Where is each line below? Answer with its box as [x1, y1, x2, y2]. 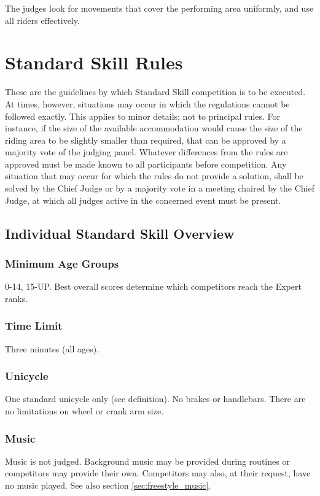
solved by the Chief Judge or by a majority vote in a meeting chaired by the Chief [5, 182, 314, 195]
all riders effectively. [5, 14, 80, 26]
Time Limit [5, 318, 63, 333]
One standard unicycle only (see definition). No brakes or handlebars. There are [5, 392, 306, 405]
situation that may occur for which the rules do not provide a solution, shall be [5, 169, 303, 182]
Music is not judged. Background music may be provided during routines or [5, 454, 290, 467]
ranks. [5, 292, 28, 304]
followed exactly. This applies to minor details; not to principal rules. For [5, 109, 280, 122]
